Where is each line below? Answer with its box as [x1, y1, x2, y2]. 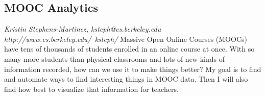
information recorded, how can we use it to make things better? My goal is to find [4, 63, 261, 74]
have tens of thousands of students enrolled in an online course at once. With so [4, 43, 255, 54]
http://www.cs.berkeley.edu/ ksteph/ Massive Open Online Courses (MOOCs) [4, 33, 247, 44]
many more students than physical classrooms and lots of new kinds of [4, 53, 225, 64]
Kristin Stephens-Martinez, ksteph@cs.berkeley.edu [4, 23, 161, 34]
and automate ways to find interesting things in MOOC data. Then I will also [4, 74, 248, 84]
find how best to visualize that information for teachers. [4, 83, 179, 94]
